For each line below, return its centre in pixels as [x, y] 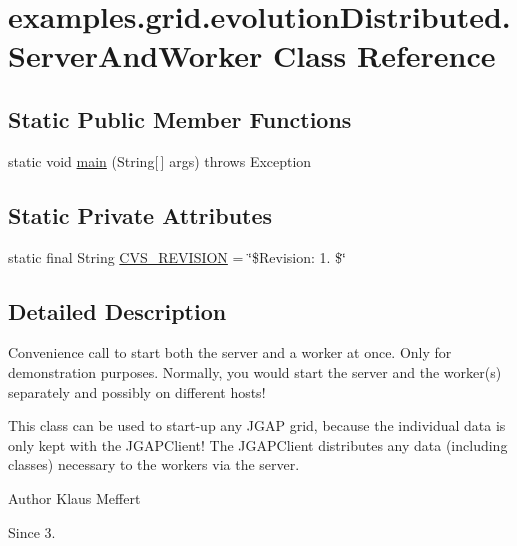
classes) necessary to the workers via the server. [154, 464]
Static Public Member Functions [180, 118]
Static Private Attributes [140, 214]
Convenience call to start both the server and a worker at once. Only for [230, 352]
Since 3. [32, 531]
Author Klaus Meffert [74, 497]
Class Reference [384, 55]
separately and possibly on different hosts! [137, 391]
